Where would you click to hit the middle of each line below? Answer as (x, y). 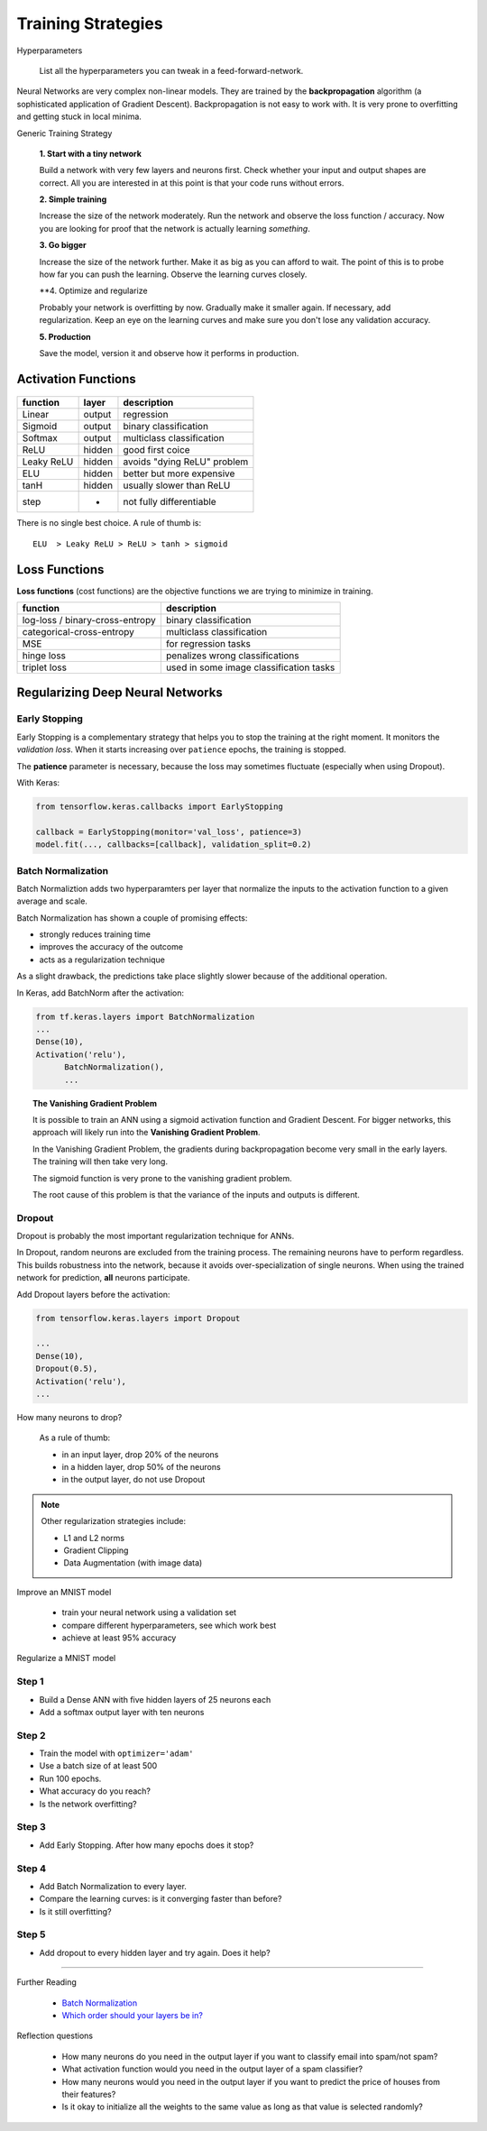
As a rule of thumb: (75, 1438)
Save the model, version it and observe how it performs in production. (169, 353)
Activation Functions (77, 379)
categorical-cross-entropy (78, 632)
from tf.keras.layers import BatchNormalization (145, 1016)
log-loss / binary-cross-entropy (89, 620)
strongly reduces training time (95, 934)
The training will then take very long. (101, 1162)
